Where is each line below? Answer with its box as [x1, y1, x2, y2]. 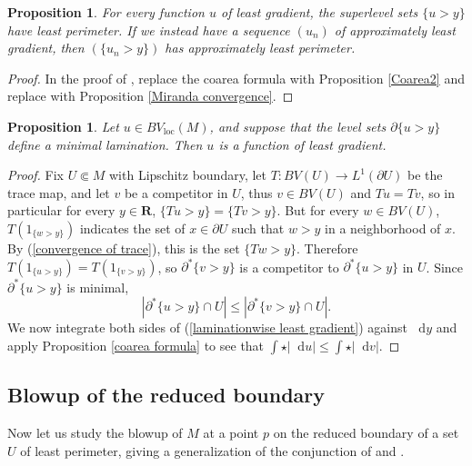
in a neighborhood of [325, 218, 441, 237]
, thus [240, 183, 273, 202]
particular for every [7, 201, 115, 220]
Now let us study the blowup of [7, 422, 183, 441]
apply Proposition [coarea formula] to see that [7, 335, 265, 354]
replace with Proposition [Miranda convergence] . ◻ [7, 86, 294, 105]
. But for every [276, 201, 359, 220]
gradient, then [7, 38, 85, 57]
